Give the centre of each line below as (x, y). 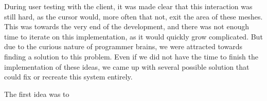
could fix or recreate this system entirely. (68, 77)
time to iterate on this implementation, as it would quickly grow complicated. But (133, 36)
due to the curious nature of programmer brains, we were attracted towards (123, 46)
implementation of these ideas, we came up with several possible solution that (127, 66)
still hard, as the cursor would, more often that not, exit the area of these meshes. (133, 16)
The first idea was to (37, 94)
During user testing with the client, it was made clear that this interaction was (128, 6)
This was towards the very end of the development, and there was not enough (127, 26)
